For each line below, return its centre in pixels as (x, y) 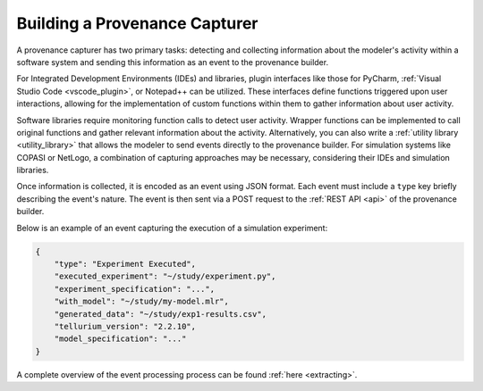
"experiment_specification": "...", (134, 289)
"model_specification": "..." (120, 339)
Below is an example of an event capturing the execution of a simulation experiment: (172, 228)
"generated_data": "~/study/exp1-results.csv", (161, 314)
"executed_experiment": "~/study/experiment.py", (165, 276)
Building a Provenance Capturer (137, 23)
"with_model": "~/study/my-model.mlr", (142, 302)
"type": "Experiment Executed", (125, 264)
